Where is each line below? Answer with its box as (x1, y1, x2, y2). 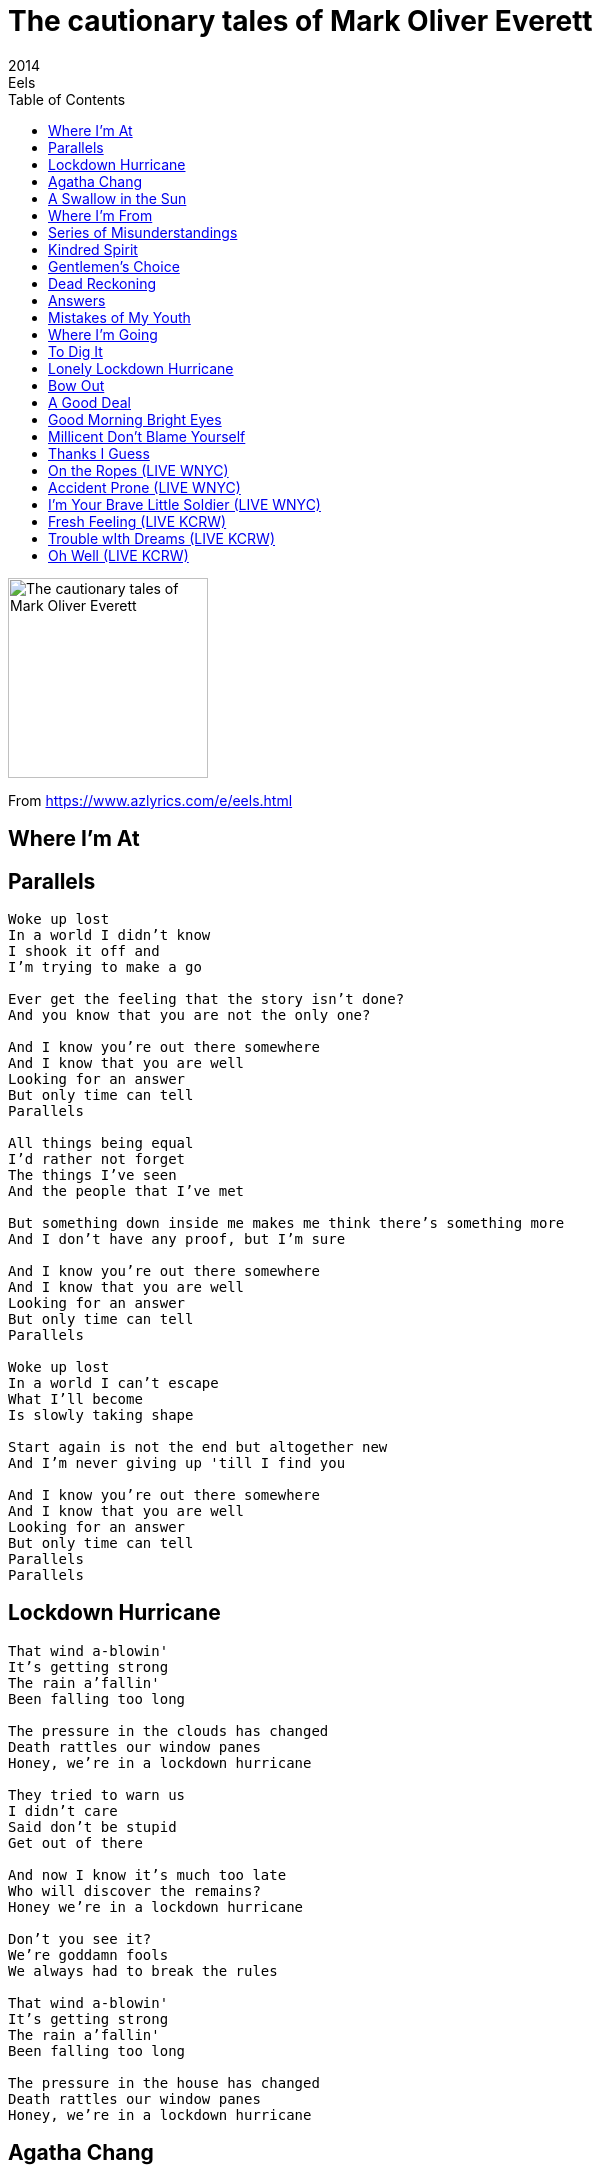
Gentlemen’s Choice (48, 257, 180, 275)
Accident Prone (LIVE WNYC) (48, 478, 241, 496)
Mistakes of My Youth (48, 308, 191, 326)
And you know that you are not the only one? (8, 1007, 371, 1024)
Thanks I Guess (48, 444, 150, 462)
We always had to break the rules (8, 1962, 278, 1979)
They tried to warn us (8, 1786, 186, 1803)
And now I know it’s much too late (8, 1866, 287, 1883)
